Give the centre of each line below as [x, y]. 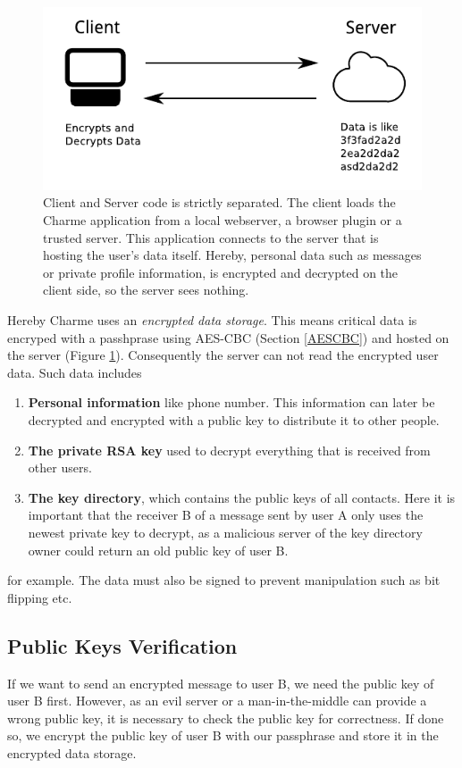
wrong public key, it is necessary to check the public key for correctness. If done [226, 718]
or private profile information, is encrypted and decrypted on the [221, 272]
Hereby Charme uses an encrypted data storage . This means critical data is [212, 320]
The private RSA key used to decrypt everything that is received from [229, 450]
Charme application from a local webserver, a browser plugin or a [223, 220]
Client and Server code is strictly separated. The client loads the [219, 202]
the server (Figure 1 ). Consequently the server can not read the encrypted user [223, 355]
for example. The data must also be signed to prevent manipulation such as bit [224, 580]
